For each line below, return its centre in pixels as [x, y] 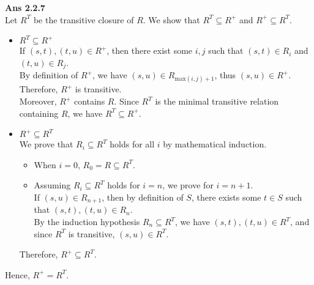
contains [89, 101]
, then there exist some [150, 50]
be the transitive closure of [84, 19]
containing [39, 113]
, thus [225, 75]
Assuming [52, 185]
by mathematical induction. [215, 144]
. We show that [171, 19]
